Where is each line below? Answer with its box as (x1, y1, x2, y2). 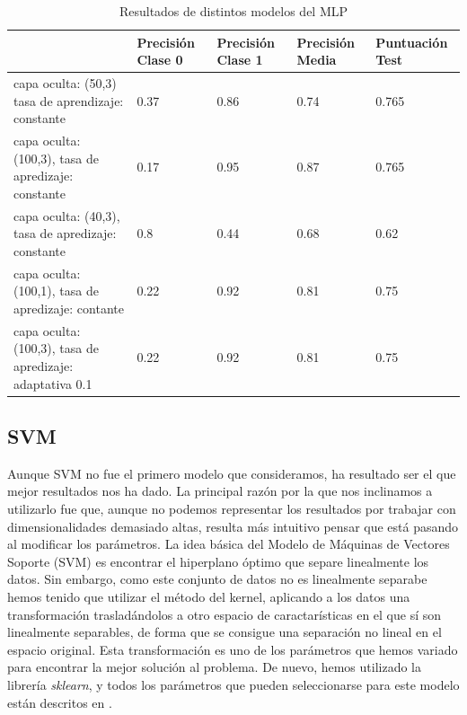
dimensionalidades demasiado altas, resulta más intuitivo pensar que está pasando (7, 516, 459, 535)
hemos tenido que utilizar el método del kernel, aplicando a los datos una (7, 587, 410, 605)
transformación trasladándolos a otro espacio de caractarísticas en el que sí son (7, 605, 442, 623)
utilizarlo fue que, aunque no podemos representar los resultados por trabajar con (7, 499, 456, 518)
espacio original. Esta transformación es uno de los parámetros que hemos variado (7, 640, 458, 658)
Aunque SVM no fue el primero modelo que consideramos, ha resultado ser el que (7, 463, 456, 482)
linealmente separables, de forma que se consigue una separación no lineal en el (7, 622, 442, 641)
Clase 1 (216, 50, 263, 69)
